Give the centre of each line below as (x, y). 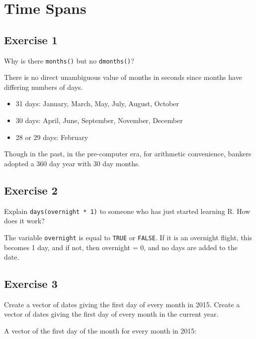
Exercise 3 (31, 284)
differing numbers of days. (43, 87)
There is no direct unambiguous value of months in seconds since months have (123, 77)
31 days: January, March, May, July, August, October (97, 103)
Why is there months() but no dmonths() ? (69, 60)
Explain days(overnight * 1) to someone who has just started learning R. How (127, 211)
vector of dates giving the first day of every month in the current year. (111, 314)
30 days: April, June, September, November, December (99, 120)
